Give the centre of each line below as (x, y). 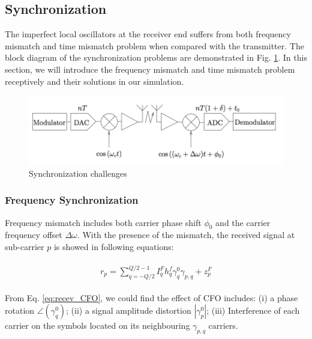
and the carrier (243, 222)
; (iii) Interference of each (253, 310)
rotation (20, 310)
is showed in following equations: (114, 246)
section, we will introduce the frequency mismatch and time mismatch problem (150, 69)
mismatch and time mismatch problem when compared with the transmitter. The (154, 45)
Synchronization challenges (78, 173)
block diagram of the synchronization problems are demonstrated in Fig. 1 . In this (156, 57)
